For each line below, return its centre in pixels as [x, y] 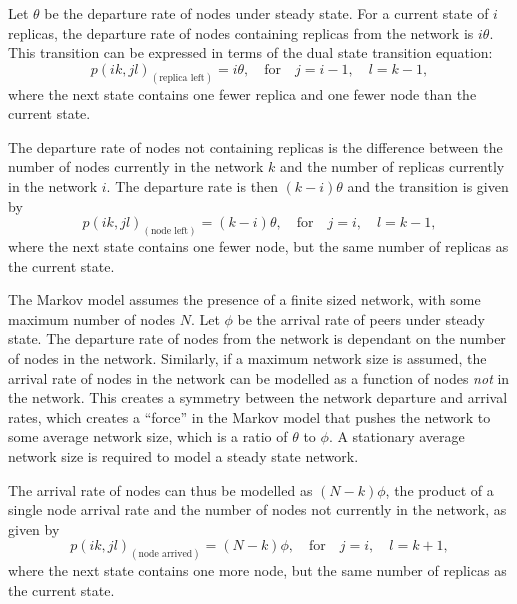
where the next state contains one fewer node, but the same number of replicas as [258, 246]
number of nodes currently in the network [136, 166]
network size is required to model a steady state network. [183, 456]
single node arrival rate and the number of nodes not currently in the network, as [257, 509]
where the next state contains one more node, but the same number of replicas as [257, 570]
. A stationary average [396, 436]
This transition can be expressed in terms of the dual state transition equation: [250, 52]
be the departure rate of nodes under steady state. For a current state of [266, 13]
